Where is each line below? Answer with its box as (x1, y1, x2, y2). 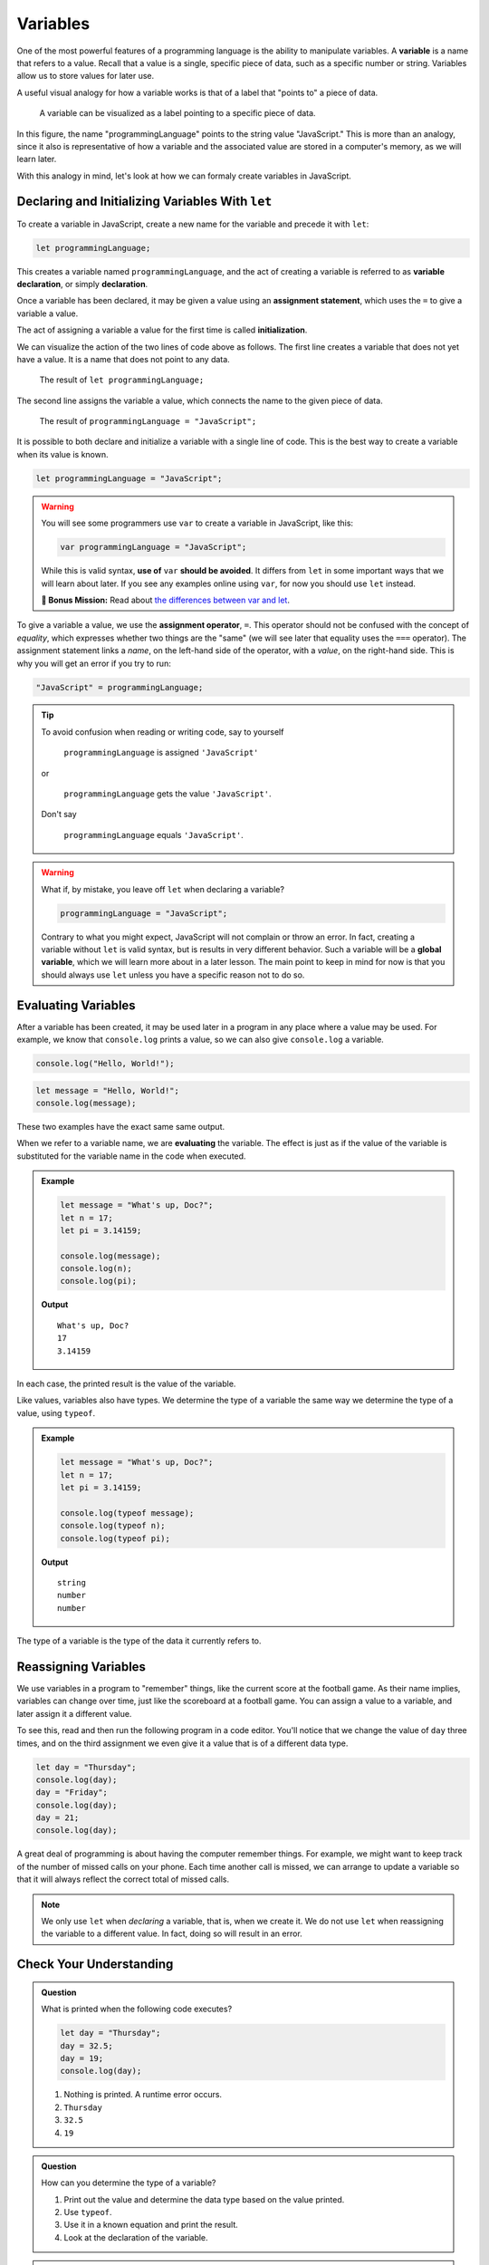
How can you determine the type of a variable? (41, 2177, 216, 2188)
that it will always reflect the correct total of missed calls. (16, 1874, 230, 1884)
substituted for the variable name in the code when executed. (16, 1151, 246, 1161)
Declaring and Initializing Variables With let (16, 194, 273, 209)
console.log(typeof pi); (60, 1533, 171, 1544)
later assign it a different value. (16, 1708, 132, 1719)
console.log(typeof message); (60, 1508, 195, 1518)
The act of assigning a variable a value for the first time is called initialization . (16, 324, 308, 335)
